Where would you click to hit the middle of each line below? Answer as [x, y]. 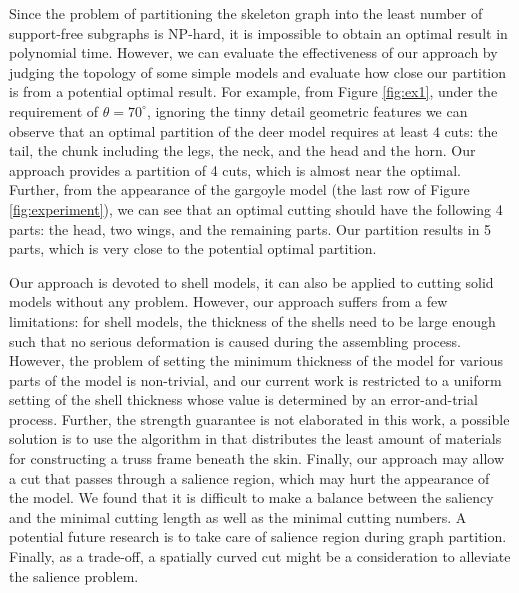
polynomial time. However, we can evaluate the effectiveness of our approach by [253, 52]
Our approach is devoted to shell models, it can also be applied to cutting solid [251, 281]
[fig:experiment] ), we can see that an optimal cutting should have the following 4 [256, 208]
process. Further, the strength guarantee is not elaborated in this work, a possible [259, 418]
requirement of [54, 110]
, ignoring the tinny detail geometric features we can [307, 110]
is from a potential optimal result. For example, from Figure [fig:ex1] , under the [253, 91]
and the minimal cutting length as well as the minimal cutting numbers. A [238, 516]
